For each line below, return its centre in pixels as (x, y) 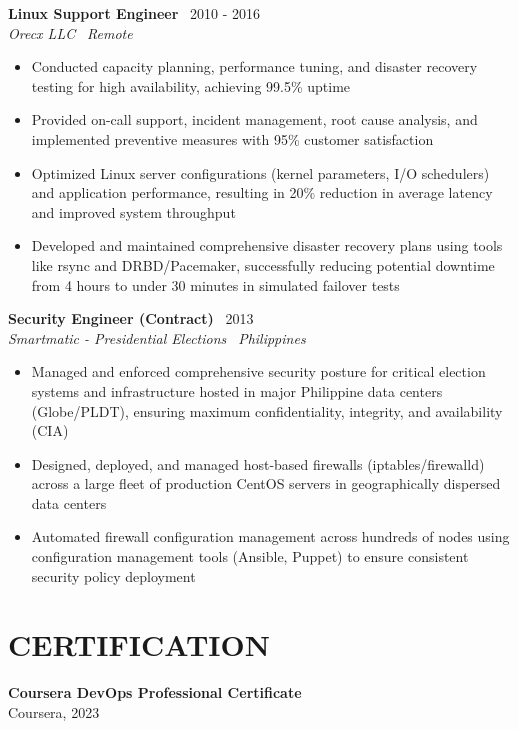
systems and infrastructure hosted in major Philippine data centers (237, 390)
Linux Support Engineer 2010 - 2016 (134, 13)
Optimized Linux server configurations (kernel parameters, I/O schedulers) (260, 172)
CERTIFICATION (139, 644)
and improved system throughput (133, 211)
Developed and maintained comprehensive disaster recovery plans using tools (267, 245)
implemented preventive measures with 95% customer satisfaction (232, 138)
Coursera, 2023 (54, 711)
